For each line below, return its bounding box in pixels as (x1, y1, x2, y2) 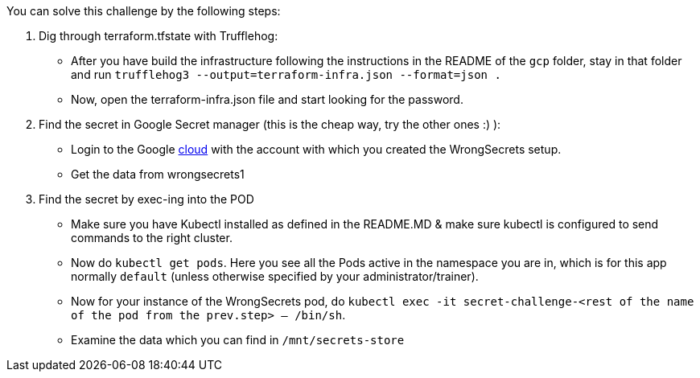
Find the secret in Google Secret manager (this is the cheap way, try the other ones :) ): (39, 117, 501, 131)
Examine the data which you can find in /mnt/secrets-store (71, 333, 405, 347)
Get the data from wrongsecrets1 (71, 167, 245, 181)
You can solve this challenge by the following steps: (6, 4, 281, 18)
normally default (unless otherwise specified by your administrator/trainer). (71, 269, 479, 283)
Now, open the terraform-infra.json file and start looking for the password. (71, 92, 463, 106)
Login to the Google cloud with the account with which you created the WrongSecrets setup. (71, 142, 562, 156)
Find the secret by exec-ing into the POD (39, 192, 254, 206)
